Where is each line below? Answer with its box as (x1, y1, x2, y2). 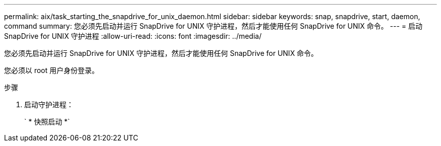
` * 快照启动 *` (24, 117, 70, 126)
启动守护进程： (24, 100, 73, 109)
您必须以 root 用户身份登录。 (4, 66, 99, 75)
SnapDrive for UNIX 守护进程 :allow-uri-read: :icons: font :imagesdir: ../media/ (4, 32, 262, 40)
